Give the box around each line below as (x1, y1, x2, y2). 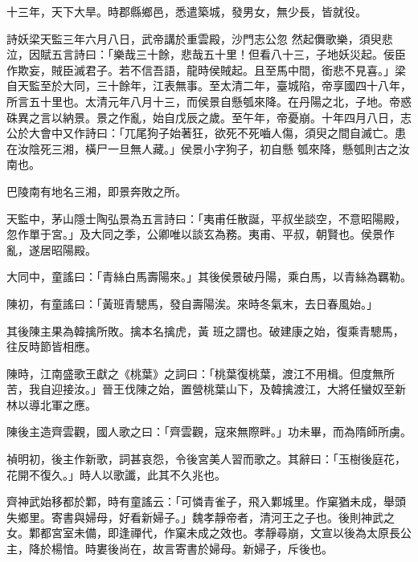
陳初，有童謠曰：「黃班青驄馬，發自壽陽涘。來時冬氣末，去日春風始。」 (6, 295, 378, 312)
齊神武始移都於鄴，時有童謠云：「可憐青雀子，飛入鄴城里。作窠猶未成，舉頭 (6, 493, 406, 510)
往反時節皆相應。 (6, 338, 96, 355)
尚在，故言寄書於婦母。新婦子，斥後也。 (118, 540, 333, 557)
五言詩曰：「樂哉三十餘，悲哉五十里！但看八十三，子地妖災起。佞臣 (51, 46, 406, 63)
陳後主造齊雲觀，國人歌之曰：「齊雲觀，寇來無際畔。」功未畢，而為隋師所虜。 (6, 423, 412, 440)
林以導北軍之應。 (6, 396, 96, 413)
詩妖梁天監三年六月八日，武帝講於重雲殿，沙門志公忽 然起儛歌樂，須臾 (6, 30, 382, 47)
